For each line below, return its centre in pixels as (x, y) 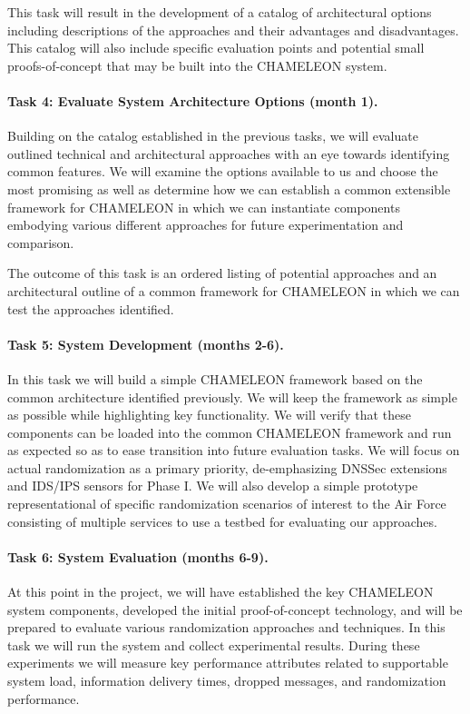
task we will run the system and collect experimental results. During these (214, 645)
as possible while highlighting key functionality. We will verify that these (209, 415)
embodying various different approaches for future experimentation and (206, 225)
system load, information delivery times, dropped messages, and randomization (227, 681)
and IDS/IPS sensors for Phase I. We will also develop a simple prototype (213, 486)
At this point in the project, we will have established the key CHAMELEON (220, 592)
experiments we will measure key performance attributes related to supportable (228, 663)
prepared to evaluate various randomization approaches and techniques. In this (226, 627)
